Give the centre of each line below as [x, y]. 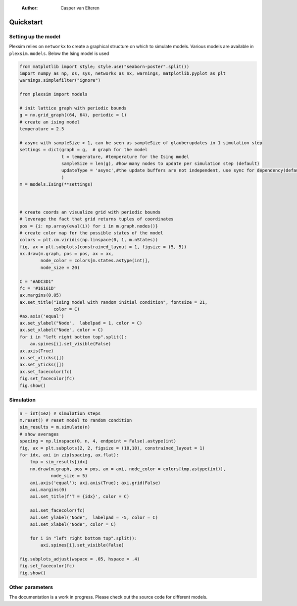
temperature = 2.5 [42, 129]
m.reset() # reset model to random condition [76, 420]
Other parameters [31, 587]
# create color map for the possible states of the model [91, 233]
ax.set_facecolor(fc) [46, 371]
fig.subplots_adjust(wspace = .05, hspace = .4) [80, 559]
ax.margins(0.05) [41, 295]
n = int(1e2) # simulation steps [60, 413]
